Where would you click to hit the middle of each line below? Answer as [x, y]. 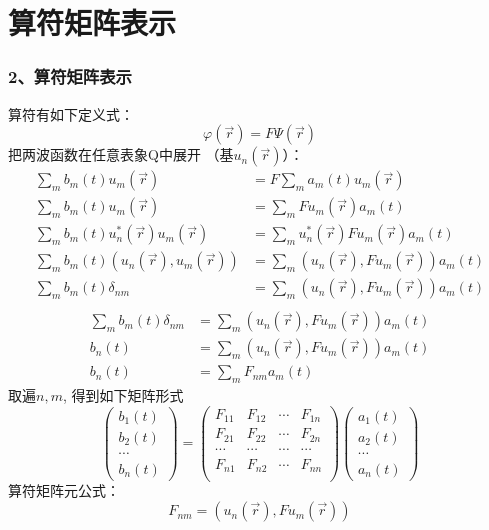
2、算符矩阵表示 [70, 76]
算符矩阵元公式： [64, 490]
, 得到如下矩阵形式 [123, 395]
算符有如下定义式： [71, 113]
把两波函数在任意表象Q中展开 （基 [121, 154]
